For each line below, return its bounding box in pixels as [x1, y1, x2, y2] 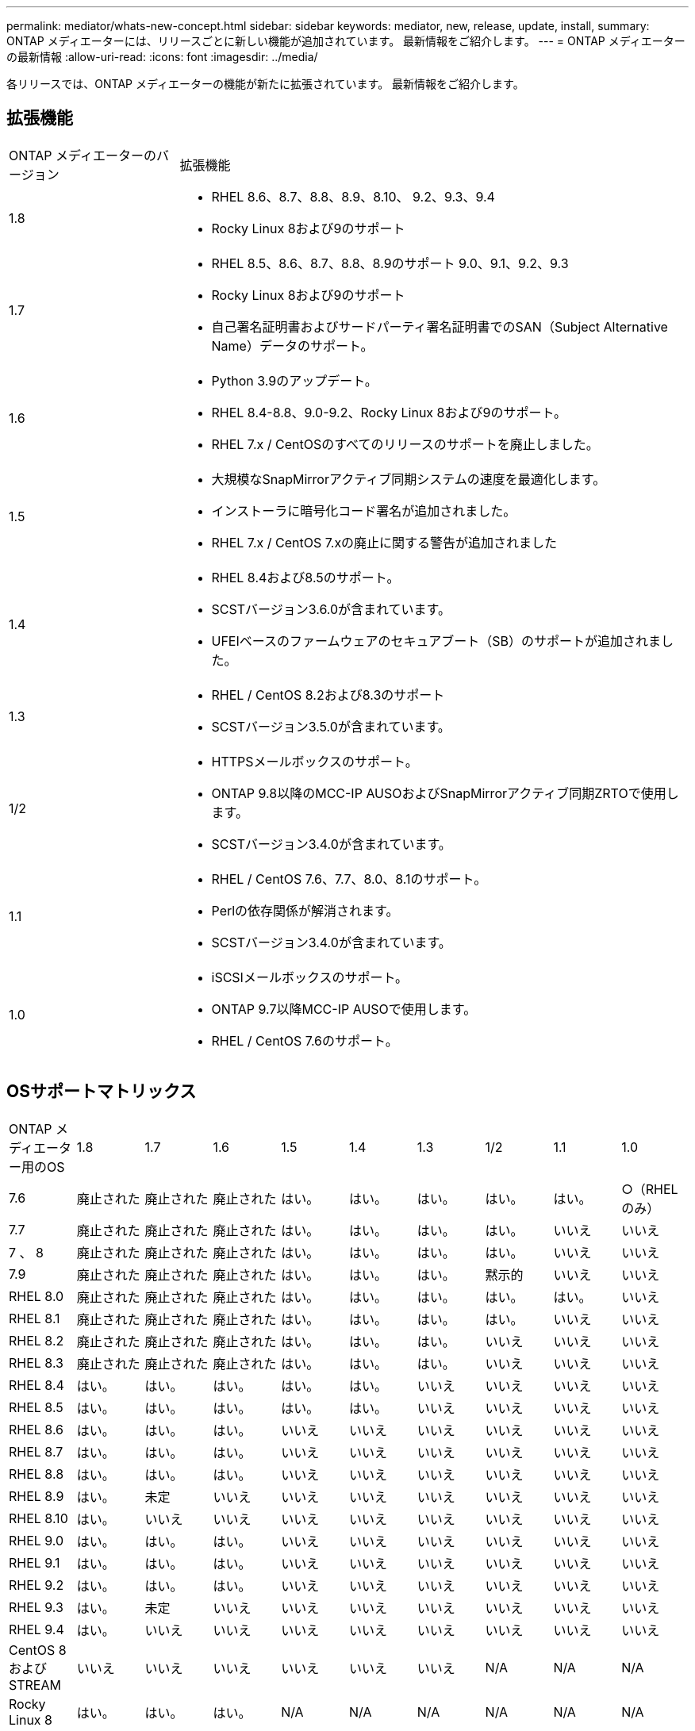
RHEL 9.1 [9, 1554, 60, 1571]
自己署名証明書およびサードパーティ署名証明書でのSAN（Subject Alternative [211, 318, 668, 335]
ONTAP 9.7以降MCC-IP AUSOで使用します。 [211, 1000, 477, 1017]
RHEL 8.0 [9, 1288, 64, 1304]
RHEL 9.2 [9, 1576, 64, 1593]
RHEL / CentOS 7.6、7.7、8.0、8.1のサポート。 [211, 870, 487, 887]
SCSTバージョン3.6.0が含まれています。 [211, 601, 451, 617]
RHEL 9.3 [9, 1599, 63, 1615]
